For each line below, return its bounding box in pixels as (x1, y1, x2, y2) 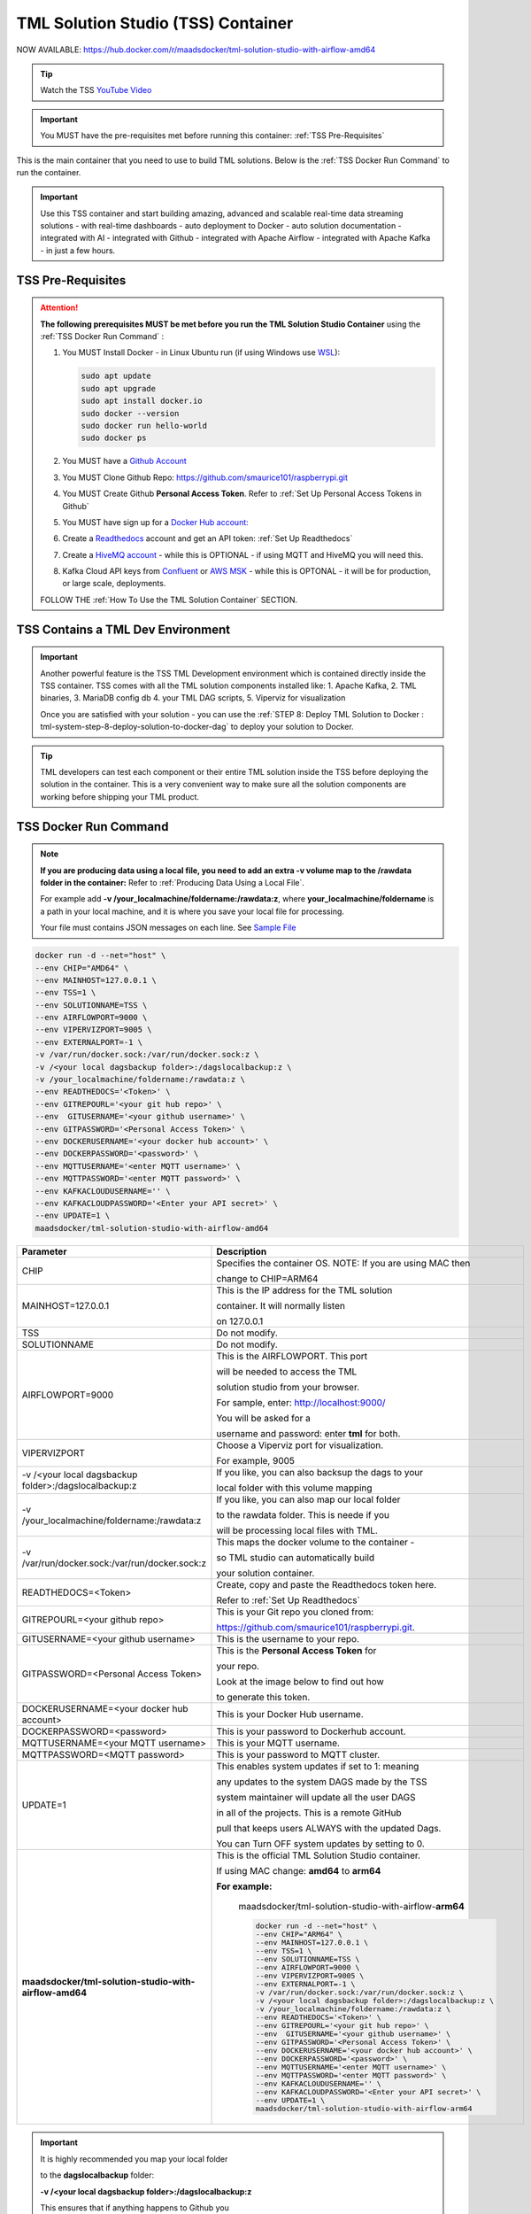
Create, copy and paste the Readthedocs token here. (216, 1578, 437, 1591)
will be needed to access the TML (216, 1365, 358, 1377)
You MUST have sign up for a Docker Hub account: (62, 516, 250, 527)
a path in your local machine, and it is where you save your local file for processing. (40, 906, 345, 917)
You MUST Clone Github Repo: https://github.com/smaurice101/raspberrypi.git (62, 472, 349, 483)
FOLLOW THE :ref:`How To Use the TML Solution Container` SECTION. (40, 594, 298, 605)
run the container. (16, 166, 81, 177)
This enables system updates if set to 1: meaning (216, 1760, 419, 1772)
